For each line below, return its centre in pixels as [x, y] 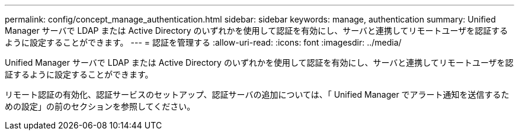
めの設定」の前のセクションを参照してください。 [100, 106]
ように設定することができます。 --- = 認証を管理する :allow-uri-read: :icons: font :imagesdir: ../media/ [203, 42]
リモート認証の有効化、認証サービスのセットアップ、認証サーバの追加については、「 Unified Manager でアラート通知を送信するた [257, 94]
